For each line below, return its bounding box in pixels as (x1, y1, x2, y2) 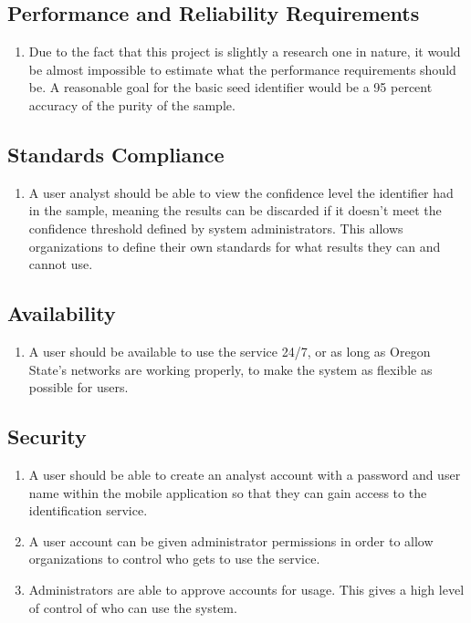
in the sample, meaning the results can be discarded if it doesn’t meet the (28, 201, 442, 220)
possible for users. (28, 378, 129, 397)
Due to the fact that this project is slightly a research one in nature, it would (28, 42, 461, 61)
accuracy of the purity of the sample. (28, 95, 235, 114)
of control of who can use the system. (28, 597, 237, 617)
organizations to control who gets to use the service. (28, 549, 320, 568)
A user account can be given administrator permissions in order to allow (28, 531, 434, 550)
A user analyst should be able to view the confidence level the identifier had (28, 182, 454, 202)
